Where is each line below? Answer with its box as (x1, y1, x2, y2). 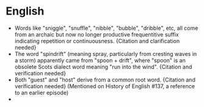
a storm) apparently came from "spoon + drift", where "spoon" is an (14, 57, 186, 64)
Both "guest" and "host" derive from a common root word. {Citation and (14, 76, 196, 83)
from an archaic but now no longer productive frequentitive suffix (14, 30, 180, 38)
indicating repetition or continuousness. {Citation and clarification (14, 37, 180, 44)
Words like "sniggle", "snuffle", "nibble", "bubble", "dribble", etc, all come (14, 24, 199, 32)
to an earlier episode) (14, 89, 69, 96)
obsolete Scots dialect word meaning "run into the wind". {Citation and (14, 63, 192, 71)
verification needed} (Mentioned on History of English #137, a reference (14, 82, 195, 89)
